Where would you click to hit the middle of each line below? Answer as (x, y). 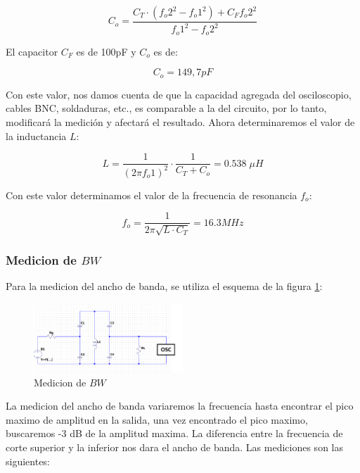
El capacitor (32, 51)
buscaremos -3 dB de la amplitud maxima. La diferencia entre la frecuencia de (174, 433)
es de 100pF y (106, 51)
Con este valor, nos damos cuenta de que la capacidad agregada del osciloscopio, (179, 94)
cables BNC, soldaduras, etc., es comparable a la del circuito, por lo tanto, (166, 108)
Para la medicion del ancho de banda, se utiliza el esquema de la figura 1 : (164, 285)
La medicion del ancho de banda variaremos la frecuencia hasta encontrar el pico (180, 406)
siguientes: (28, 461)
